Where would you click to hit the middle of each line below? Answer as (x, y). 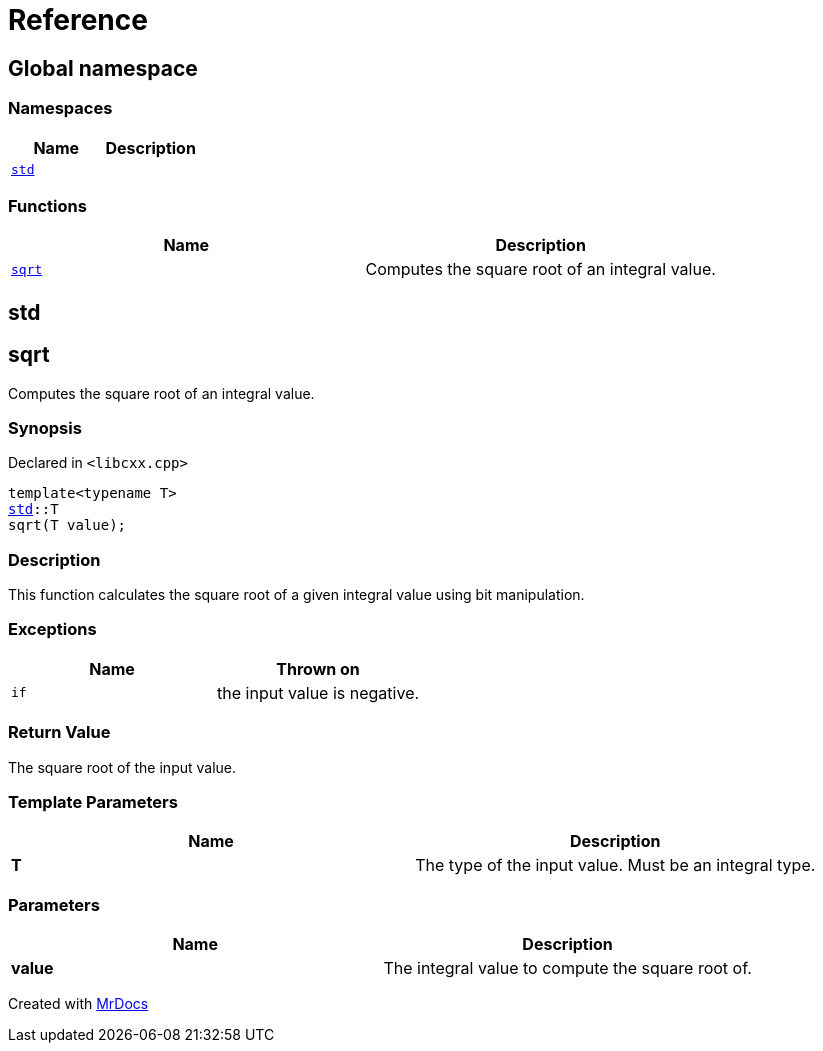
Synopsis (45, 427)
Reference (78, 20)
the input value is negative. (318, 692)
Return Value (59, 732)
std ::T (33, 509)
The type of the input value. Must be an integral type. (615, 865)
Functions (47, 205)
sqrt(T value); (67, 525)
